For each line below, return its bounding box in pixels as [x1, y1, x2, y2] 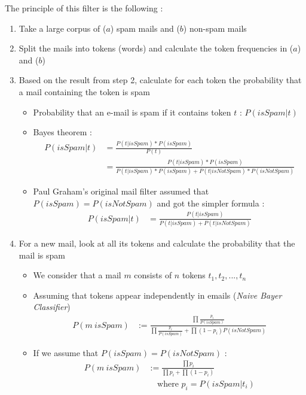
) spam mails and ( [110, 22, 180, 34]
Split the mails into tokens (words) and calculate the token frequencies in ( [19, 42, 293, 54]
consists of [134, 269, 172, 281]
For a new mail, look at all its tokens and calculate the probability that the [19, 236, 295, 249]
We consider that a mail [33, 269, 121, 281]
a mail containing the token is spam [19, 85, 150, 98]
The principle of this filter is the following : [5, 2, 163, 14]
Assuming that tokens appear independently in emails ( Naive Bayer [33, 288, 282, 301]
